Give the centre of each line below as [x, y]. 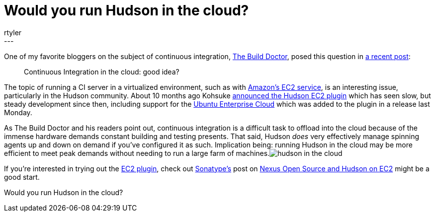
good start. [22, 177]
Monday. [18, 112]
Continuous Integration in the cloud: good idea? [102, 72]
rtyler [13, 32]
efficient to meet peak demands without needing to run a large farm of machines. [137, 153]
